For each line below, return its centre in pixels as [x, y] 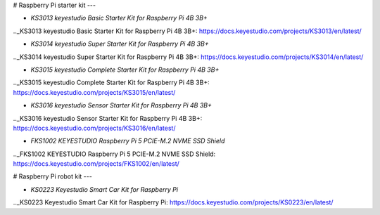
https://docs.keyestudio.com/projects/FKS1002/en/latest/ [96, 164]
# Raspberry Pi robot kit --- [53, 176]
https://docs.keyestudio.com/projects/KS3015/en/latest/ [94, 92]
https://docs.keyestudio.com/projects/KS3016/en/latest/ [94, 128]
